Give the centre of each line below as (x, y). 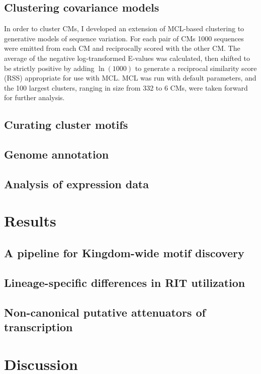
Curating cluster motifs (66, 125)
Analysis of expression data (76, 183)
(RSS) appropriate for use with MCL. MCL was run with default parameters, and (130, 78)
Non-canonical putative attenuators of (105, 312)
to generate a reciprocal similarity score (196, 68)
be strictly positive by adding (49, 68)
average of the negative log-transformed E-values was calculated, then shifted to (127, 58)
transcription (38, 327)
